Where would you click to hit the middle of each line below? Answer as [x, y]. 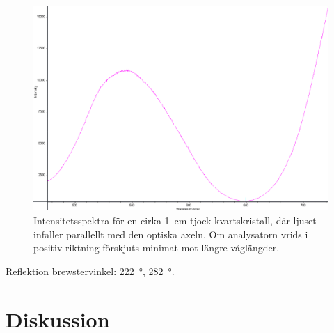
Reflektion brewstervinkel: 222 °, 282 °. [90, 271]
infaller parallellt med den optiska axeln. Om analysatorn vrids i [171, 234]
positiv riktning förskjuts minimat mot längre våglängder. [157, 248]
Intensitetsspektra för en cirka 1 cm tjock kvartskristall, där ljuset [175, 220]
